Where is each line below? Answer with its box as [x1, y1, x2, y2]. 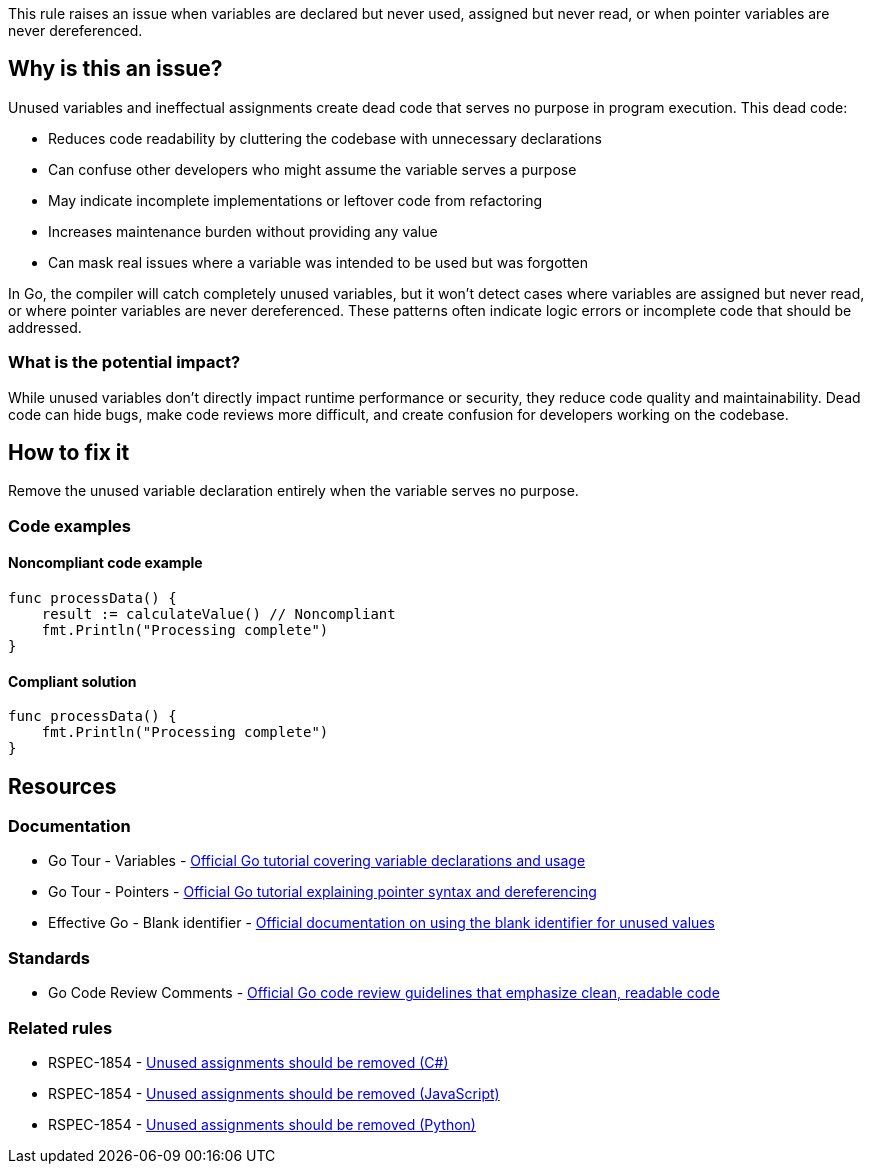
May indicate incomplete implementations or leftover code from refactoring [48, 191, 542, 209]
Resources [8, 773, 117, 799]
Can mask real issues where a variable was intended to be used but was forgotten [48, 253, 588, 271]
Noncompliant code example [8, 554, 203, 572]
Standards [8, 947, 91, 968]
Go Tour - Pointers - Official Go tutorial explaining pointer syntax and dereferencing [48, 883, 597, 901]
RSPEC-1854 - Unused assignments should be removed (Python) [48, 1115, 476, 1133]
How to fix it [8, 440, 130, 466]
